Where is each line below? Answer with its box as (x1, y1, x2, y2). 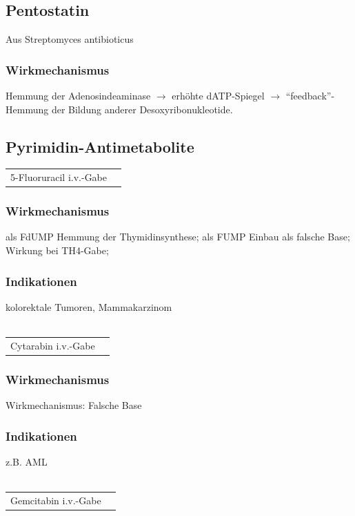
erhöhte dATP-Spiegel (172, 88, 265, 103)
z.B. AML (6, 454, 48, 468)
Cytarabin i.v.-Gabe (10, 338, 95, 352)
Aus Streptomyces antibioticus (6, 32, 134, 46)
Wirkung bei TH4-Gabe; (6, 243, 109, 258)
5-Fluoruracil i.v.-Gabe (10, 170, 108, 184)
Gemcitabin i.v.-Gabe (10, 493, 101, 507)
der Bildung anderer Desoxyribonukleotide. (51, 102, 233, 116)
